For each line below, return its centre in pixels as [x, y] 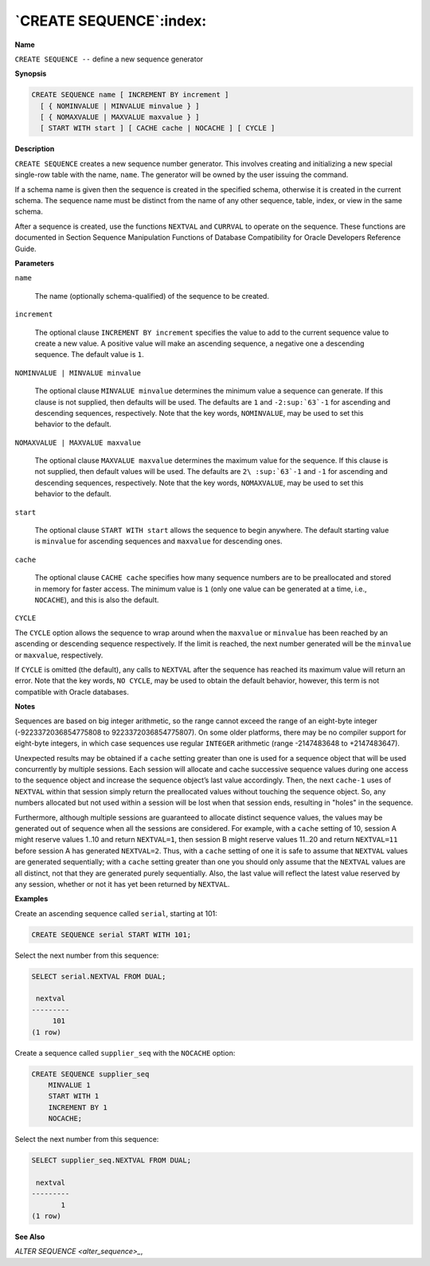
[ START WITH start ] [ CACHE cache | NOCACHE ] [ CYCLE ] [158, 128]
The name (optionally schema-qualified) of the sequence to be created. [152, 296]
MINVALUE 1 [69, 1085]
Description [35, 149]
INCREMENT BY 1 [78, 1107]
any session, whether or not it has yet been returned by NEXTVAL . [122, 884]
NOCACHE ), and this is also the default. [97, 600]
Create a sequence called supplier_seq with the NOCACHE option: [125, 1052]
